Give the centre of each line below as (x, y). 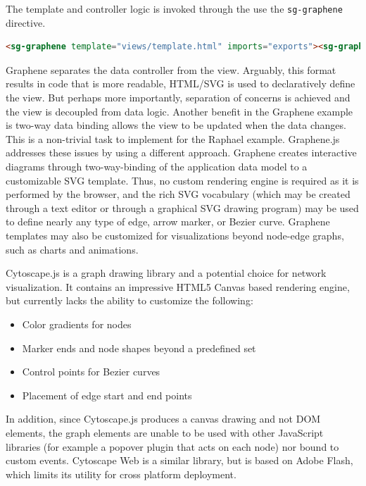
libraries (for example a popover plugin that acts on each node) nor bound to (172, 446)
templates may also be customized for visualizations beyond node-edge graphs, (175, 235)
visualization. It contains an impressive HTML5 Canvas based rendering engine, (178, 286)
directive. (26, 22)
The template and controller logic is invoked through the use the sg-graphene (174, 8)
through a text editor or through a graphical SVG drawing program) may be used (182, 207)
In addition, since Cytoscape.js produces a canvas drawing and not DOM (163, 419)
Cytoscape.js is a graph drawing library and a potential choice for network (166, 273)
